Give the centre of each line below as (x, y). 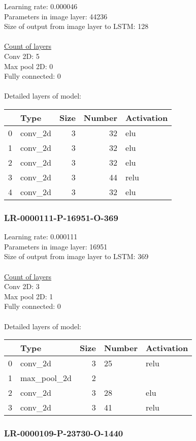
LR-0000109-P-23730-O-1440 (64, 433)
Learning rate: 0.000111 (41, 237)
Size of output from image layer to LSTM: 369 (76, 256)
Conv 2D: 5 (22, 56)
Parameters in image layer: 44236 (56, 16)
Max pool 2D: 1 (29, 296)
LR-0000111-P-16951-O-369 (61, 217)
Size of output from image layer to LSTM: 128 (76, 26)
